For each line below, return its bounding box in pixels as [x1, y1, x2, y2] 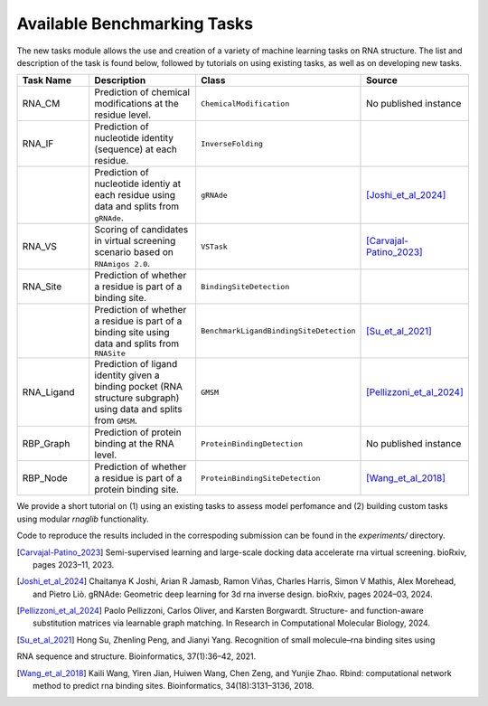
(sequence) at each [94, 143, 178, 155]
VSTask [200, 241, 228, 251]
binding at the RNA [94, 438, 175, 450]
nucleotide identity [94, 132, 174, 145]
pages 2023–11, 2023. [33, 559, 115, 570]
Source [366, 74, 398, 87]
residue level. [94, 108, 152, 121]
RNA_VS [22, 240, 58, 253]
